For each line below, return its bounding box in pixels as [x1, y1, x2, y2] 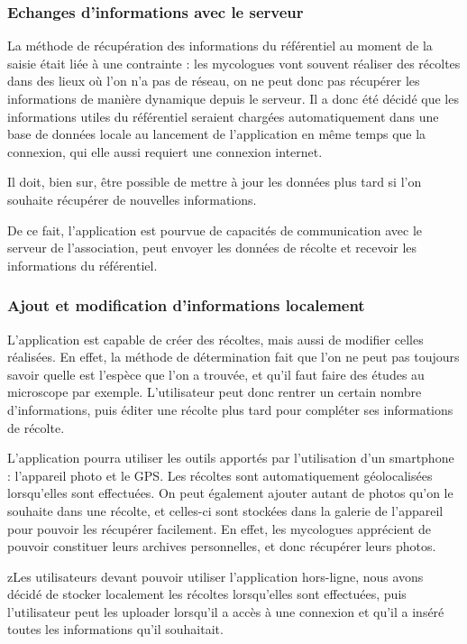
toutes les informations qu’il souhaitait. [7, 620, 224, 639]
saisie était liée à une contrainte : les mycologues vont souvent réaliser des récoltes [7, 53, 461, 72]
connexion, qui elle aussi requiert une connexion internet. [7, 142, 323, 161]
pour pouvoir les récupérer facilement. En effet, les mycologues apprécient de [7, 519, 432, 538]
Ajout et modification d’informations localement [7, 294, 365, 317]
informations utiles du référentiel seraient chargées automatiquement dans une [7, 106, 439, 125]
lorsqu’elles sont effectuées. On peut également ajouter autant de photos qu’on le [7, 483, 453, 502]
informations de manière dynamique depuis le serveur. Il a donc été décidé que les [7, 89, 459, 107]
